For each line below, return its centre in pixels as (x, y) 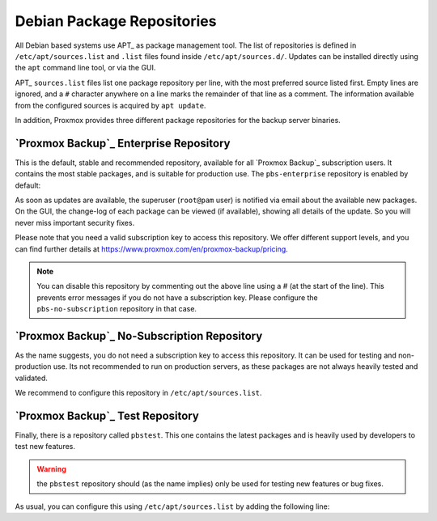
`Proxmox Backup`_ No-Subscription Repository (139, 336)
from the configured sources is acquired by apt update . (110, 105)
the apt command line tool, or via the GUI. (85, 68)
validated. (32, 378)
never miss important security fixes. (75, 222)
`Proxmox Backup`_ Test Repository (107, 415)
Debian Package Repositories (116, 21)
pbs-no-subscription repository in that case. (117, 309)
